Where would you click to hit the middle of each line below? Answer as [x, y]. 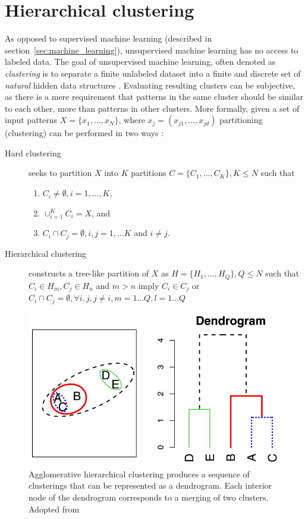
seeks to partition [60, 173]
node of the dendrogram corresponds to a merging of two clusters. [149, 497]
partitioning [241, 120]
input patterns [31, 120]
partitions [149, 173]
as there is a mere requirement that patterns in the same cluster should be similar [154, 97]
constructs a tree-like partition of [89, 273]
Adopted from [54, 509]
